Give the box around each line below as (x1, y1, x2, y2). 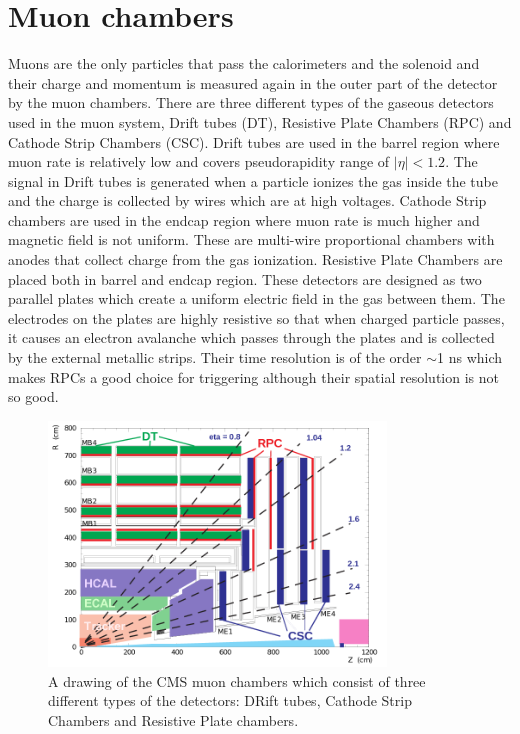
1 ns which (437, 347, 503, 368)
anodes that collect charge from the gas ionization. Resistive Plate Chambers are (8, 249, 503, 270)
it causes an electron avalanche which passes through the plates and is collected (8, 327, 495, 348)
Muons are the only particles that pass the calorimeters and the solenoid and (8, 53, 480, 74)
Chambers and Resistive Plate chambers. (48, 709, 299, 730)
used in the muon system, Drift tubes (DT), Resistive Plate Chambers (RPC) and (8, 111, 512, 132)
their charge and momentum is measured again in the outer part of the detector (8, 72, 498, 93)
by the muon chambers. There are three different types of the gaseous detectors (8, 92, 494, 113)
